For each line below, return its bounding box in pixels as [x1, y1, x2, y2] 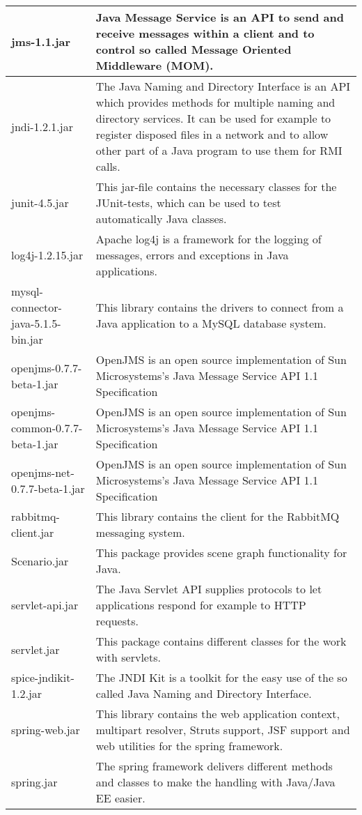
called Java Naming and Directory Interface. [95, 685, 312, 701]
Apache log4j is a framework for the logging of [95, 231, 322, 247]
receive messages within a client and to [95, 25, 315, 41]
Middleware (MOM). [95, 57, 214, 73]
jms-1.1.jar [11, 33, 71, 49]
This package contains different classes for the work [95, 633, 347, 649]
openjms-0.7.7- [11, 359, 82, 376]
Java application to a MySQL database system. [95, 315, 326, 331]
